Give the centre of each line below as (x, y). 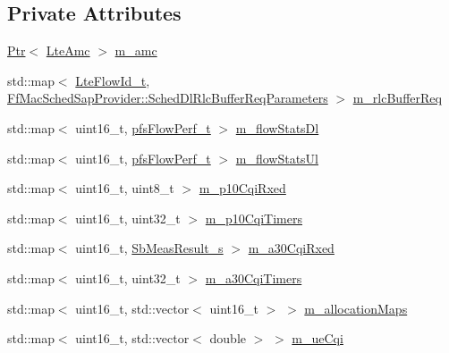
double (228, 338)
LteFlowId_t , (113, 80)
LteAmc (68, 50)
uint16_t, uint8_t (125, 188)
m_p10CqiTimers (254, 218)
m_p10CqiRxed (242, 188)
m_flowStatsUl (277, 158)
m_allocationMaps (356, 308)
